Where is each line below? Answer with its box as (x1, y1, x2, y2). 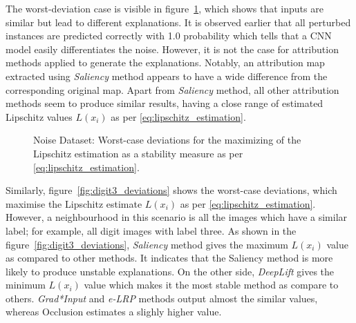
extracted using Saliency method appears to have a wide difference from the (6, 68, 328, 83)
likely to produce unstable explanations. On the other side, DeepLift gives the (6, 264, 335, 278)
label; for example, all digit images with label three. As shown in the (6, 223, 297, 237)
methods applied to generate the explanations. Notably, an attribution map (6, 55, 325, 70)
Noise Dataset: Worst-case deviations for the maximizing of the (33, 133, 301, 147)
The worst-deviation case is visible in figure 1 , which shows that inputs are (6, 1, 324, 15)
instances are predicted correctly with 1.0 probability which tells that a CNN (6, 28, 332, 43)
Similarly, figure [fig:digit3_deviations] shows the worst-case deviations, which (6, 183, 337, 197)
